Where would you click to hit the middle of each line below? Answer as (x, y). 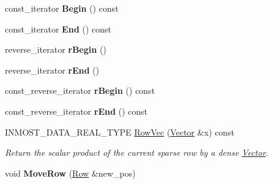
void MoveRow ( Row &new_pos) (70, 173)
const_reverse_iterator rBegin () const (80, 90)
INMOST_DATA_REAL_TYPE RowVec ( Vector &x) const (120, 132)
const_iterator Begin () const (62, 8)
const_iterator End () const (58, 29)
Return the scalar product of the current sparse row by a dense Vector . (137, 152)
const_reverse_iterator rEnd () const (77, 111)
